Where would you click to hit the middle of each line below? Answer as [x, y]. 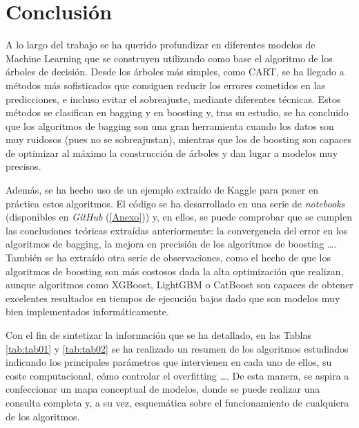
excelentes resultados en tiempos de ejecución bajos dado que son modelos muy [173, 298]
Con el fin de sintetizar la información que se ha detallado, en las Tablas [158, 335]
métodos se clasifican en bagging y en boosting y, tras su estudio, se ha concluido [177, 112]
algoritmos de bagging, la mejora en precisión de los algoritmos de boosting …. [171, 244]
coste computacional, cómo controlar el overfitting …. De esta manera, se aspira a [177, 375]
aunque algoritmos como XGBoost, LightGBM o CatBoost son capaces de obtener [179, 285]
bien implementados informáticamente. [87, 311]
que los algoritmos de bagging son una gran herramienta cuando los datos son [170, 125]
